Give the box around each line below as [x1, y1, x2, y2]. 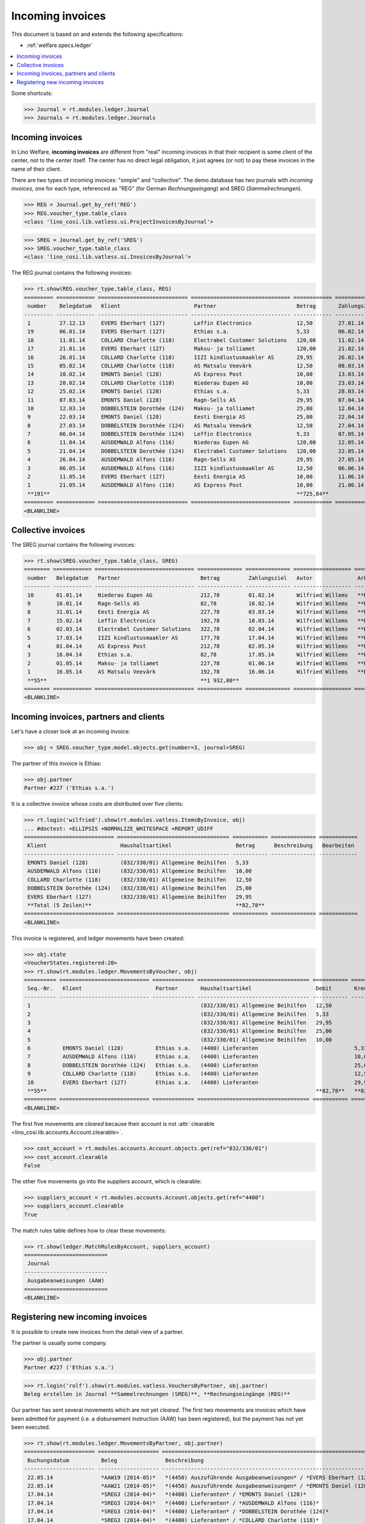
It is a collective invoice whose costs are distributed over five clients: [11, 800, 184, 808]
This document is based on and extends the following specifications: [11, 30, 184, 38]
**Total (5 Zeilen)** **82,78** [27, 902, 265, 909]
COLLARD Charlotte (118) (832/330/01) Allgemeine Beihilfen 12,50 [27, 876, 252, 883]
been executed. [11, 1423, 50, 1431]
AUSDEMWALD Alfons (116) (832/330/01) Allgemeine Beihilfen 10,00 [27, 867, 252, 875]
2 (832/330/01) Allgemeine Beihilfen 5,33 [27, 1011, 329, 1017]
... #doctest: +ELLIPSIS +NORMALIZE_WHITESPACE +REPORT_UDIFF [24, 825, 214, 832]
